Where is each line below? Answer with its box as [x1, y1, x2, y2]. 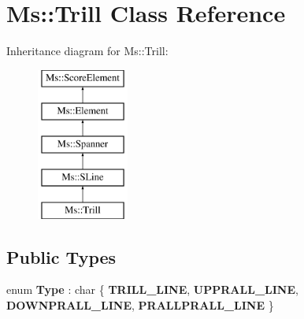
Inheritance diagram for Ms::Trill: [6, 43, 169, 59]
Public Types [6, 244, 117, 269]
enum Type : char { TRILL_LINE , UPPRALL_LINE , [6, 281, 298, 298]
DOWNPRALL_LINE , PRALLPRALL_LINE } [6, 297, 274, 313]
